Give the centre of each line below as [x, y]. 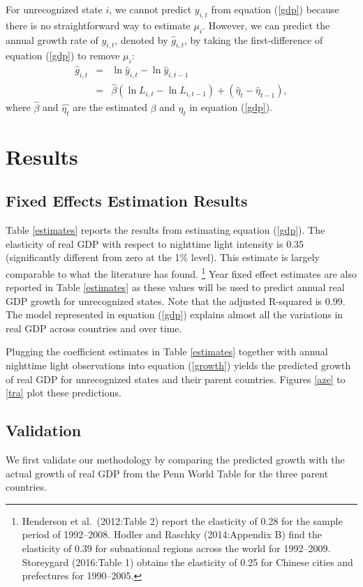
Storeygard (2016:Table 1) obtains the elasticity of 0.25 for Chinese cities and [187, 562]
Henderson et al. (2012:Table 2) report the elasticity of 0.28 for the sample [182, 520]
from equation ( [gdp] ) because [275, 9]
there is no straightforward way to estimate [98, 25]
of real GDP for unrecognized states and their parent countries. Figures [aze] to [176, 379]
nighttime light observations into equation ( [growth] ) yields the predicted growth [178, 365]
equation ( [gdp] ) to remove [63, 55]
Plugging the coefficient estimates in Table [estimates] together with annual [167, 351]
